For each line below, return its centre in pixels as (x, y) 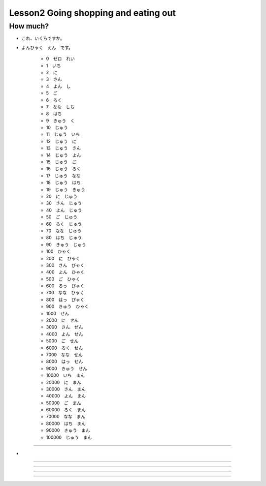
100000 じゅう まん (69, 437)
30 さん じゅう (64, 203)
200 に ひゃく (63, 258)
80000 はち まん (66, 424)
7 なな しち (60, 107)
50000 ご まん (64, 403)
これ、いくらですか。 (43, 38)
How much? (29, 26)
